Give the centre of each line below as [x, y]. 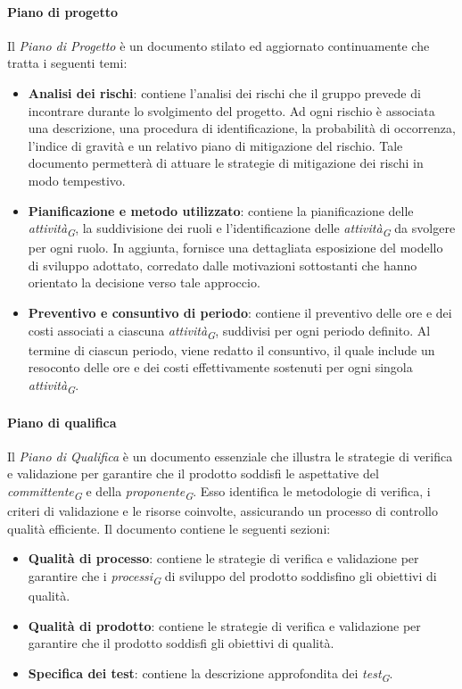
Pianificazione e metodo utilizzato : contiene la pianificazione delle [221, 210]
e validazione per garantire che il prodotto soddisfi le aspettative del [193, 473]
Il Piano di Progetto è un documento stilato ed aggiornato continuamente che [219, 45]
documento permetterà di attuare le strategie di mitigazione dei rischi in [226, 163]
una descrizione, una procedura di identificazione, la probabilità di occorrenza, [242, 128]
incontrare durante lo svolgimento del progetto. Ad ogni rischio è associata [231, 110]
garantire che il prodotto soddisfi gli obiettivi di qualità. [181, 643]
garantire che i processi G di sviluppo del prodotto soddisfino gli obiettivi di [232, 577]
